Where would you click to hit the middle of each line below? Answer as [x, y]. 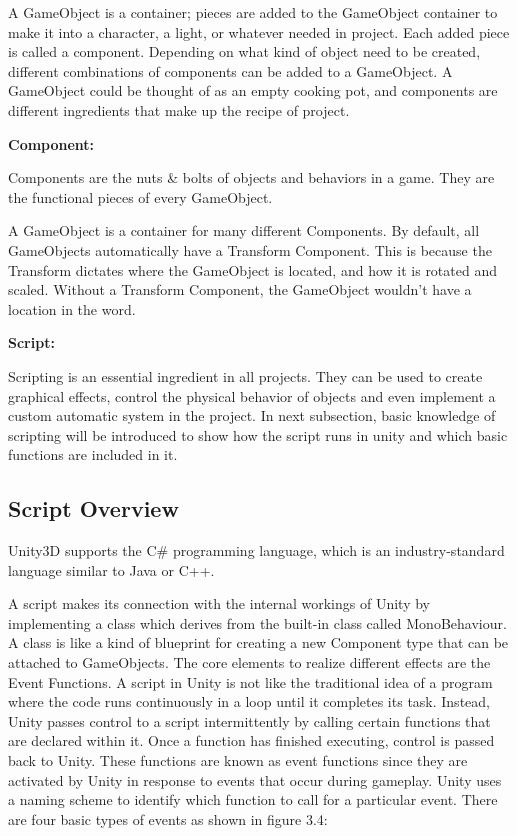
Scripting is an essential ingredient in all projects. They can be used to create [245, 375]
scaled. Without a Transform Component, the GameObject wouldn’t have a [240, 289]
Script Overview [93, 508]
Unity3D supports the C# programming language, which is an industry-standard [256, 550]
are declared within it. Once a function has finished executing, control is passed [251, 740]
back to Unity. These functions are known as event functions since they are [238, 760]
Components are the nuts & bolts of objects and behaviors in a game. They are [251, 177]
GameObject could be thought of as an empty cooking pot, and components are [253, 90]
